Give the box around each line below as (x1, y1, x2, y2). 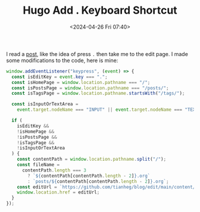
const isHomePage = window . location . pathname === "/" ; (11, 79, 151, 85)
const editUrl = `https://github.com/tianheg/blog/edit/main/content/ (17, 184, 196, 190)
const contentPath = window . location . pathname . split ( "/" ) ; (17, 156, 167, 163)
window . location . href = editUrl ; (17, 189, 100, 195)
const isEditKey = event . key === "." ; (11, 74, 108, 80)
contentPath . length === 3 (21, 167, 86, 173)
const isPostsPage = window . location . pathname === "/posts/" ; (11, 85, 169, 91)
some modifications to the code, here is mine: (6, 57, 118, 64)
